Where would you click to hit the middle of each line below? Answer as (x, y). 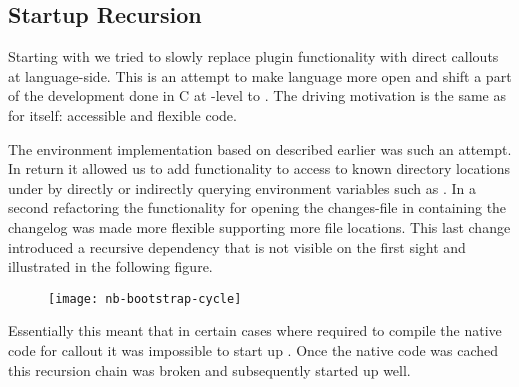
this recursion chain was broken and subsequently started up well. (209, 369)
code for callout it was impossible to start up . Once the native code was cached (253, 349)
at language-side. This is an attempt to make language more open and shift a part (260, 75)
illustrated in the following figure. (110, 266)
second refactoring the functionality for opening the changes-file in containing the (257, 207)
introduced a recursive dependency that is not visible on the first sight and (237, 246)
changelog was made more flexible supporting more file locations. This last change (259, 226)
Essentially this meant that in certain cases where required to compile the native (255, 330)
